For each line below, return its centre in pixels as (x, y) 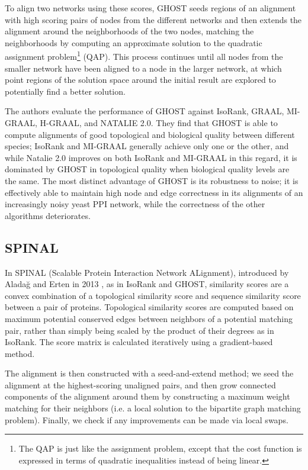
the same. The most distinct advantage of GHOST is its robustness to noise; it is (152, 180)
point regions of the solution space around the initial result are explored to (140, 80)
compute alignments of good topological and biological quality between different (150, 134)
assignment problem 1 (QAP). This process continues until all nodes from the (144, 56)
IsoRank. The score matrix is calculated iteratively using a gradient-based (139, 342)
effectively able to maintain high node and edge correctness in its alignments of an (154, 192)
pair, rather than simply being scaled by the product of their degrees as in (139, 330)
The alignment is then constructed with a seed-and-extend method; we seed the (149, 373)
